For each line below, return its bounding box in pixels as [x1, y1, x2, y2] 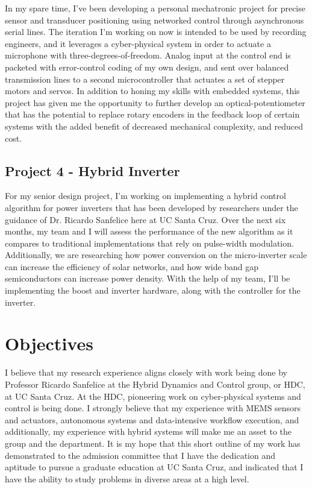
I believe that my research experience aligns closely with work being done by [5, 366, 287, 379]
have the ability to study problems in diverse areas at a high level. [5, 472, 249, 485]
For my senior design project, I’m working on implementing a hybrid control [5, 189, 286, 202]
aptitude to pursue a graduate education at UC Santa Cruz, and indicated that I [5, 461, 304, 473]
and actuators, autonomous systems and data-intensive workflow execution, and [5, 413, 299, 426]
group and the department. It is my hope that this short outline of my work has [5, 437, 301, 449]
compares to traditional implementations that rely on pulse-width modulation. [5, 236, 294, 249]
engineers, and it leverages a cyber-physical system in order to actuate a [5, 37, 271, 49]
